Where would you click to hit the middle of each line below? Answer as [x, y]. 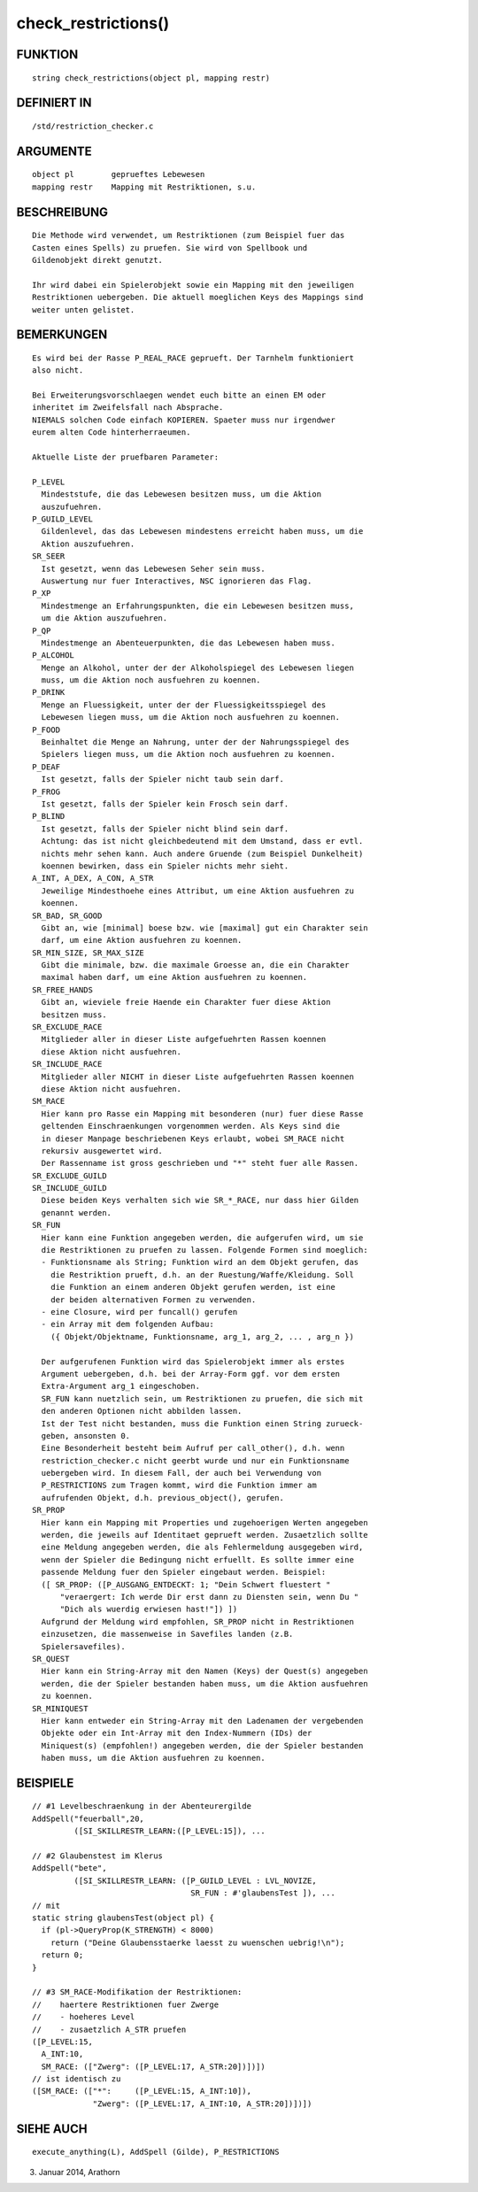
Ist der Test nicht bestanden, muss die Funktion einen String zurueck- [202, 1424]
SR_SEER [49, 556]
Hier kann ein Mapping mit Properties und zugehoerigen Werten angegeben [204, 1522]
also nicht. [58, 370]
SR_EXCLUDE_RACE [67, 1027]
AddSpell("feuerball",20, [89, 1818]
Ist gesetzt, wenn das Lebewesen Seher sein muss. [153, 568]
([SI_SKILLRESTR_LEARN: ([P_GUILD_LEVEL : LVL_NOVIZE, [196, 1880]
